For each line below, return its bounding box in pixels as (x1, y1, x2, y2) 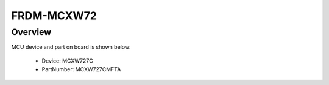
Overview (11, 27, 52, 37)
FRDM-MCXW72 (11, 9, 97, 22)
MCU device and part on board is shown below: (11, 43, 131, 51)
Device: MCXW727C (41, 57, 94, 65)
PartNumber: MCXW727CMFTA (41, 66, 121, 73)
